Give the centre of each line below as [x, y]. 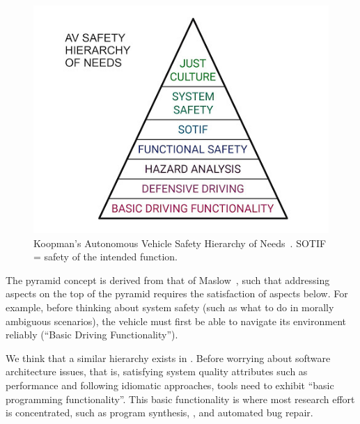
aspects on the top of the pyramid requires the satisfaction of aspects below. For [177, 293]
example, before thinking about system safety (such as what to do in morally [170, 307]
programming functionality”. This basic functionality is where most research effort [180, 399]
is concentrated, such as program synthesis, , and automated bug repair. [159, 413]
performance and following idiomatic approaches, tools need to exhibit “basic [170, 385]
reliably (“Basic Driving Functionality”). [92, 335]
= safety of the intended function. [105, 257]
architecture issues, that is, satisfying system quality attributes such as [157, 371]
